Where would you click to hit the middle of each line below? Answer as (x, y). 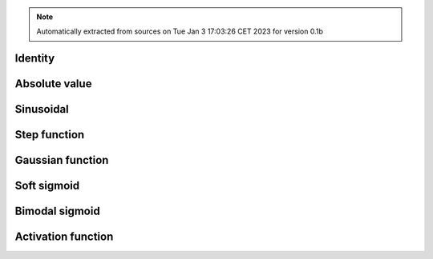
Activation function (64, 237)
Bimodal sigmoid (57, 211)
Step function (50, 135)
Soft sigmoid (47, 186)
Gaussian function (62, 160)
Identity (35, 59)
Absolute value (53, 84)
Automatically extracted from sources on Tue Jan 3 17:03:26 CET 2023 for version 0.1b (180, 31)
